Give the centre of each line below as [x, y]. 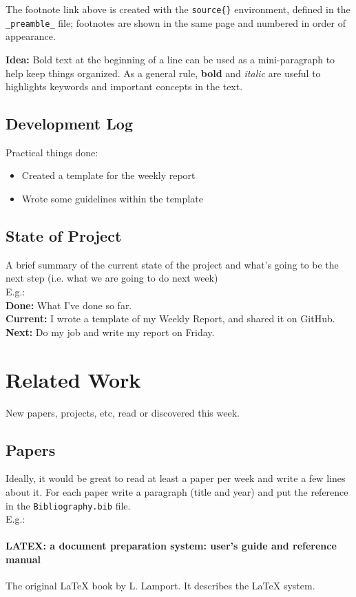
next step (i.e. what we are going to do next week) [112, 278]
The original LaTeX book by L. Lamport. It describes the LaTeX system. [160, 586]
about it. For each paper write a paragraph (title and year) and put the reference [177, 491]
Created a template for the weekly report [108, 175]
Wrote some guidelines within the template [112, 199]
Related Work [73, 379]
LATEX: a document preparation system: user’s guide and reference [171, 546]
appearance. [31, 36]
